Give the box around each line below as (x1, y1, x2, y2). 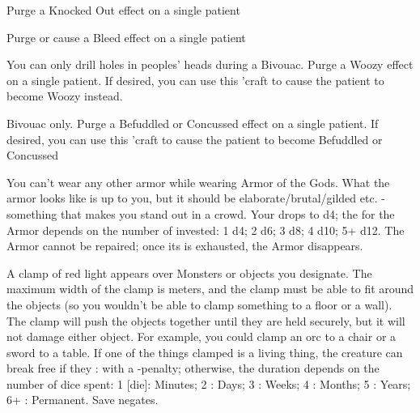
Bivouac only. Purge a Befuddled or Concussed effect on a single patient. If (6, 114, 379, 131)
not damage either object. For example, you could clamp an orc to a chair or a (6, 328, 397, 345)
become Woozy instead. (6, 87, 123, 104)
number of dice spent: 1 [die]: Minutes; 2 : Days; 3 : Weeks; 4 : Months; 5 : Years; (6, 375, 411, 392)
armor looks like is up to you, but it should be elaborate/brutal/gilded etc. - (6, 189, 385, 206)
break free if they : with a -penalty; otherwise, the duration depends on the (6, 360, 380, 377)
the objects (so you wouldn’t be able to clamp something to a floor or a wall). (6, 296, 392, 313)
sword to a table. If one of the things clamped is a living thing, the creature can (6, 343, 403, 360)
